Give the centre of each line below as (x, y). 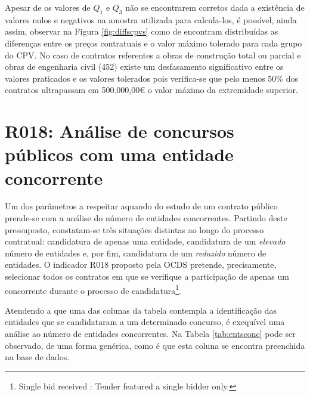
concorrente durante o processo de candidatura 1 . (93, 289)
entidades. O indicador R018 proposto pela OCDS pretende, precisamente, (141, 264)
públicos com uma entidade (119, 154)
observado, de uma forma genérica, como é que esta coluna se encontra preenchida (155, 345)
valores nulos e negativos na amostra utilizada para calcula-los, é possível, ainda (151, 19)
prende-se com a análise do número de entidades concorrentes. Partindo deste (146, 218)
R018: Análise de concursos (120, 131)
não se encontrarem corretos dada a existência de (215, 7)
